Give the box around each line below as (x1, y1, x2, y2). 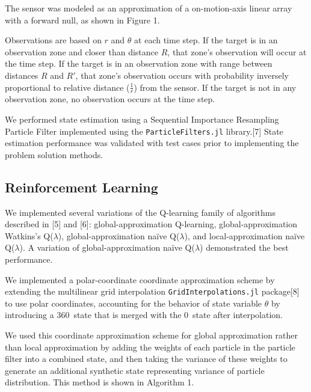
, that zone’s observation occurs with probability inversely (75, 69, 289, 81)
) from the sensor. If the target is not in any (134, 81, 297, 93)
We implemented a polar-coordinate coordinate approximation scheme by (5, 273, 275, 286)
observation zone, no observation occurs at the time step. (5, 93, 215, 105)
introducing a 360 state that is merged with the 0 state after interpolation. (5, 308, 283, 321)
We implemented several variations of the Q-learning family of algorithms (5, 206, 276, 218)
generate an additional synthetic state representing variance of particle (5, 364, 265, 376)
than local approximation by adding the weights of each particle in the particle (5, 340, 295, 353)
